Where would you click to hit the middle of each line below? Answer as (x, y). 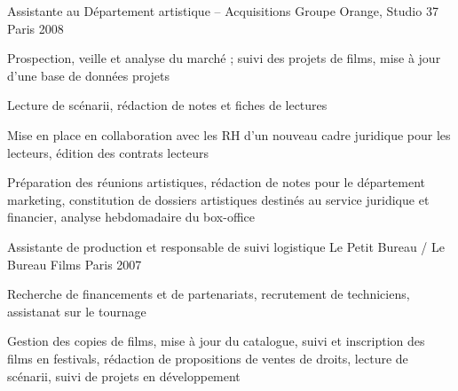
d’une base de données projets (89, 75)
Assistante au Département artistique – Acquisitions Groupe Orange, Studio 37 (223, 11)
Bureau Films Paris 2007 (75, 264)
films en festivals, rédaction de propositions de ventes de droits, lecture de (208, 358)
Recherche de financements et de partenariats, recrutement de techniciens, (209, 294)
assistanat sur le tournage (77, 311)
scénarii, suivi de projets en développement (124, 375)
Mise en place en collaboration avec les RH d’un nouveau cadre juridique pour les (229, 134)
